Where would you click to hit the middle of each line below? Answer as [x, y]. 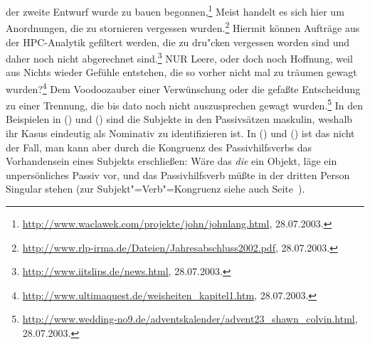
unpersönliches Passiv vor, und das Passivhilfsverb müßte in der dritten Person [178, 174]
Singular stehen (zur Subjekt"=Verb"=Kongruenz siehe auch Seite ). [155, 189]
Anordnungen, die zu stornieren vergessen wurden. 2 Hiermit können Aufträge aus [183, 27]
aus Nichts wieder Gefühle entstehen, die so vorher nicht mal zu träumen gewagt [181, 72]
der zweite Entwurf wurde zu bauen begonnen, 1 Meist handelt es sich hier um [175, 10]
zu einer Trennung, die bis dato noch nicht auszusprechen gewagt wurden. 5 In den [185, 104]
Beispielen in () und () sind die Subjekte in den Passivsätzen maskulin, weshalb [179, 119]
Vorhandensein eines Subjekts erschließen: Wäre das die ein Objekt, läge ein [171, 161]
